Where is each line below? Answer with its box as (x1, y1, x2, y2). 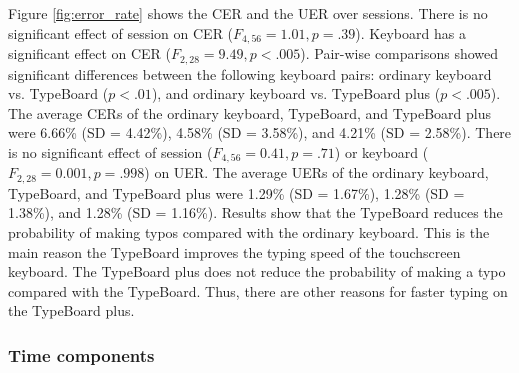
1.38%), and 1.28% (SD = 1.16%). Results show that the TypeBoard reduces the (8, 202, 503, 223)
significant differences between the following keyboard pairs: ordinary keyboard (8, 63, 492, 84)
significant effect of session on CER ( (8, 22, 234, 43)
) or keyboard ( (334, 141, 429, 162)
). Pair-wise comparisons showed (300, 43, 499, 64)
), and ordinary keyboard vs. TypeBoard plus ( (151, 83, 441, 104)
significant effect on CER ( (8, 43, 172, 64)
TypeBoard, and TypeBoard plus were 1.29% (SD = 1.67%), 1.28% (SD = (8, 182, 465, 203)
